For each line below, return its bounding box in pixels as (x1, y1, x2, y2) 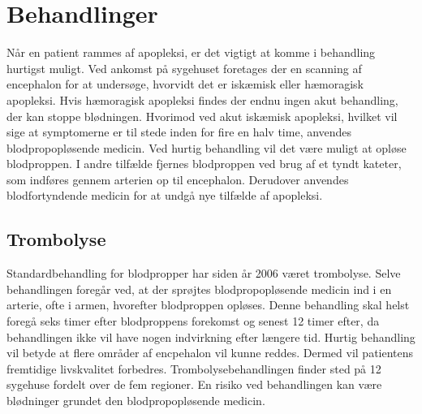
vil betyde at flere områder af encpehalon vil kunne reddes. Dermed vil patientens (6, 344, 414, 361)
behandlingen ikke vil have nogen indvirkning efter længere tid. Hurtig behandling (6, 328, 416, 345)
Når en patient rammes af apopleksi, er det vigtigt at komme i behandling (6, 44, 376, 61)
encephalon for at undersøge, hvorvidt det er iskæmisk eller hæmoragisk (6, 75, 364, 93)
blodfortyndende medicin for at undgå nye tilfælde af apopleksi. (6, 187, 323, 204)
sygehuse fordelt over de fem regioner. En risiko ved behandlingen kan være (6, 376, 382, 393)
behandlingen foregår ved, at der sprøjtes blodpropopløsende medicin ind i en (6, 280, 392, 297)
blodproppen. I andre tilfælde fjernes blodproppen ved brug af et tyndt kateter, (6, 155, 402, 172)
